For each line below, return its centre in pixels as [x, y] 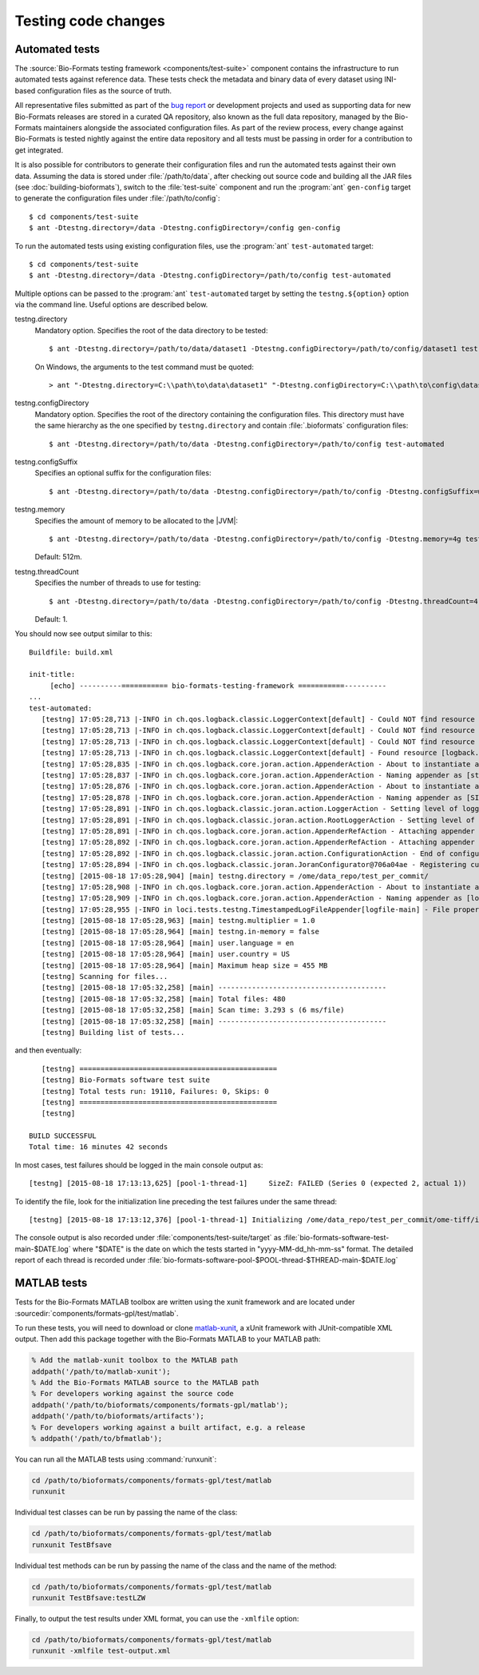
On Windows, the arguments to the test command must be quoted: [144, 367]
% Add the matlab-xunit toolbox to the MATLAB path [135, 1360]
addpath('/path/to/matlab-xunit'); [101, 1371]
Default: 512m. [59, 557]
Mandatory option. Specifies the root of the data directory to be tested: [151, 330]
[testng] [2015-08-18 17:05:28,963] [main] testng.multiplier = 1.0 [178, 921]
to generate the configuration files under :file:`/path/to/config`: [117, 198]
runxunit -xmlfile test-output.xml [101, 1651]
